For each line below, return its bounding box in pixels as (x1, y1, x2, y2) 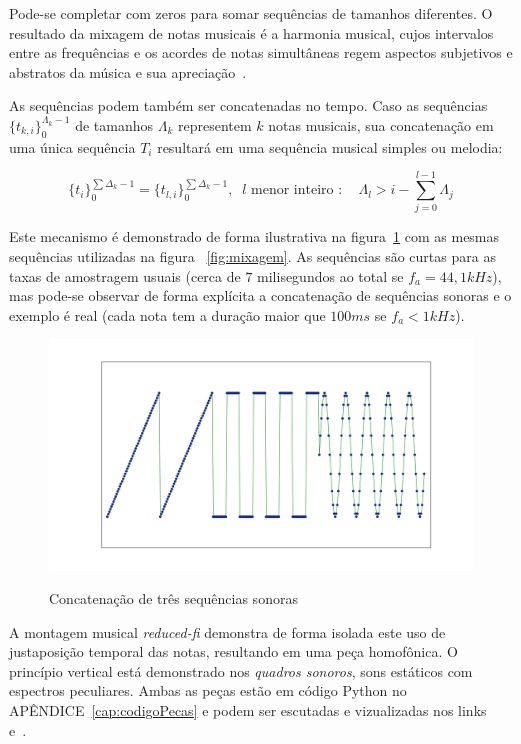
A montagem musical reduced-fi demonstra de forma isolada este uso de (9, 621, 446, 642)
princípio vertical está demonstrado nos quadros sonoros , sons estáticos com (9, 660, 473, 681)
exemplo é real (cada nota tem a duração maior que (9, 304, 326, 325)
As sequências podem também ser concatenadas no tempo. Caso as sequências (9, 95, 488, 116)
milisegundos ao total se (257, 265, 404, 286)
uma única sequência (9, 136, 136, 157)
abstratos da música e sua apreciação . (9, 61, 247, 82)
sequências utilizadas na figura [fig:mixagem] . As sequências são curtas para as (9, 246, 496, 267)
